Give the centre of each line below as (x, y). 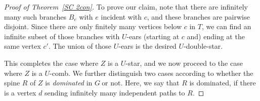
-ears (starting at (153, 36)
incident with (121, 16)
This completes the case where (51, 63)
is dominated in (69, 83)
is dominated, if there (223, 83)
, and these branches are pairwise (198, 16)
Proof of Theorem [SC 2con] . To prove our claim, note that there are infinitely (126, 7)
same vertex (23, 46)
